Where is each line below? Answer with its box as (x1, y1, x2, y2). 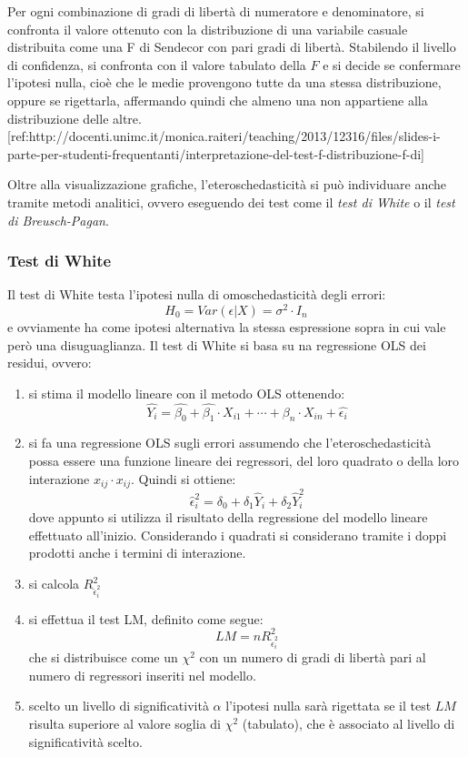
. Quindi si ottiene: (131, 469, 236, 488)
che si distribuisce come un (28, 648, 178, 667)
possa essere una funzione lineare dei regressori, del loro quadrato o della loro (28, 451, 460, 469)
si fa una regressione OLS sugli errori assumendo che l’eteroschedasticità (28, 433, 432, 452)
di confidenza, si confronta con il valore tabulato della (7, 55, 306, 74)
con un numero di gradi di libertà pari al (199, 648, 426, 667)
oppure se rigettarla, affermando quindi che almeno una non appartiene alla (7, 90, 428, 109)
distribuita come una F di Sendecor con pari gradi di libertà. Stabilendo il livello (7, 37, 456, 56)
